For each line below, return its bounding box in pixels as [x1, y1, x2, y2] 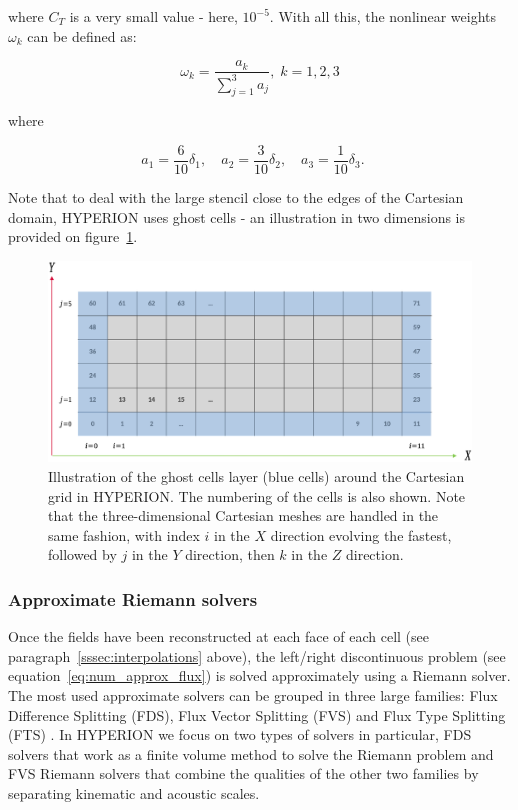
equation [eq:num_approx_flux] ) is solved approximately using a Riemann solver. [8, 665, 511, 686]
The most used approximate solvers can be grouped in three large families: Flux [8, 685, 498, 706]
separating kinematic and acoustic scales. [8, 783, 260, 803]
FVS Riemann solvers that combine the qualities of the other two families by [8, 763, 479, 784]
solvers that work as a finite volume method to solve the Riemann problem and [8, 743, 494, 764]
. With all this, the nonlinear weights [269, 6, 497, 26]
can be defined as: [27, 25, 137, 46]
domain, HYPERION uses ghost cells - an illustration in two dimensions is [8, 206, 466, 227]
